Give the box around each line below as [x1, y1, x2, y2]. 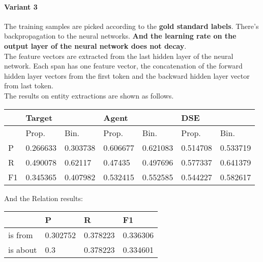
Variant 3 [4, 1, 38, 12]
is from [8, 229, 33, 241]
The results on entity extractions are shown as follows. [4, 90, 174, 101]
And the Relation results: [4, 192, 83, 203]
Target [25, 111, 53, 123]
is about [8, 244, 37, 256]
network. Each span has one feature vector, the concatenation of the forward [4, 60, 243, 71]
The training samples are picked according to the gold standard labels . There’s [4, 20, 259, 31]
